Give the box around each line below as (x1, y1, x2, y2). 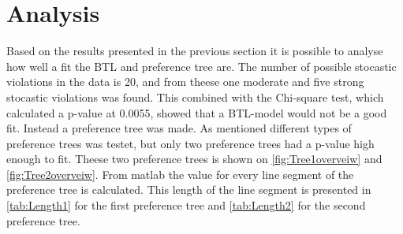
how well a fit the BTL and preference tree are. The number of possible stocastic (6, 58, 397, 74)
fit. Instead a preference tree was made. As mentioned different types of (6, 120, 352, 136)
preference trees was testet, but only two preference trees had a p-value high (6, 135, 375, 151)
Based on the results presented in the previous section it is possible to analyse (6, 43, 383, 59)
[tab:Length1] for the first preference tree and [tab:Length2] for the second (6, 197, 366, 214)
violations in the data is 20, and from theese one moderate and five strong (6, 73, 364, 90)
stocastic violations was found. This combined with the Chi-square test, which (6, 88, 384, 105)
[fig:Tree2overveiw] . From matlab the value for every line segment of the (6, 165, 354, 182)
